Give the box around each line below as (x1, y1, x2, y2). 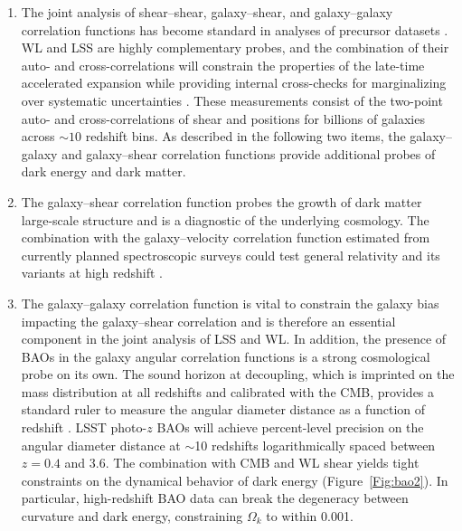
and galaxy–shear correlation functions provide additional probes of (61, 144, 436, 163)
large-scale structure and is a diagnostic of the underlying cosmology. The (21, 210, 429, 229)
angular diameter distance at (21, 435, 181, 454)
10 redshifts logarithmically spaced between (194, 435, 436, 454)
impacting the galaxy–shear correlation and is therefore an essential (21, 311, 396, 330)
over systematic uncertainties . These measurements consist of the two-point (21, 90, 443, 109)
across (21, 127, 55, 146)
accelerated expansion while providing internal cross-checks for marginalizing (21, 73, 447, 92)
